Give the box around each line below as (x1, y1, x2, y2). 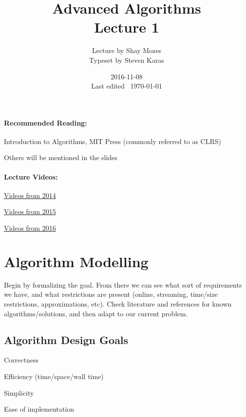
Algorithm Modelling (4, 251, 149, 271)
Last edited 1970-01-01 (91, 81, 162, 91)
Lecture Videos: (4, 171, 58, 181)
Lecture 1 (94, 17, 159, 37)
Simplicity (4, 387, 34, 398)
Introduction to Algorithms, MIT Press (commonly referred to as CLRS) (4, 136, 222, 146)
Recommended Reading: (4, 117, 87, 127)
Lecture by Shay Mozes (92, 45, 162, 55)
